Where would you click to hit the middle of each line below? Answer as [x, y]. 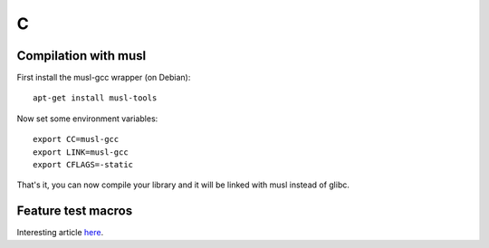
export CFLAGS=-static [83, 165]
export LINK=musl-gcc [81, 152]
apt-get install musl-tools [95, 98]
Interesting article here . [60, 233]
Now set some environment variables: [87, 119]
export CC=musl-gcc [76, 139]
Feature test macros [75, 211]
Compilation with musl [81, 56]
